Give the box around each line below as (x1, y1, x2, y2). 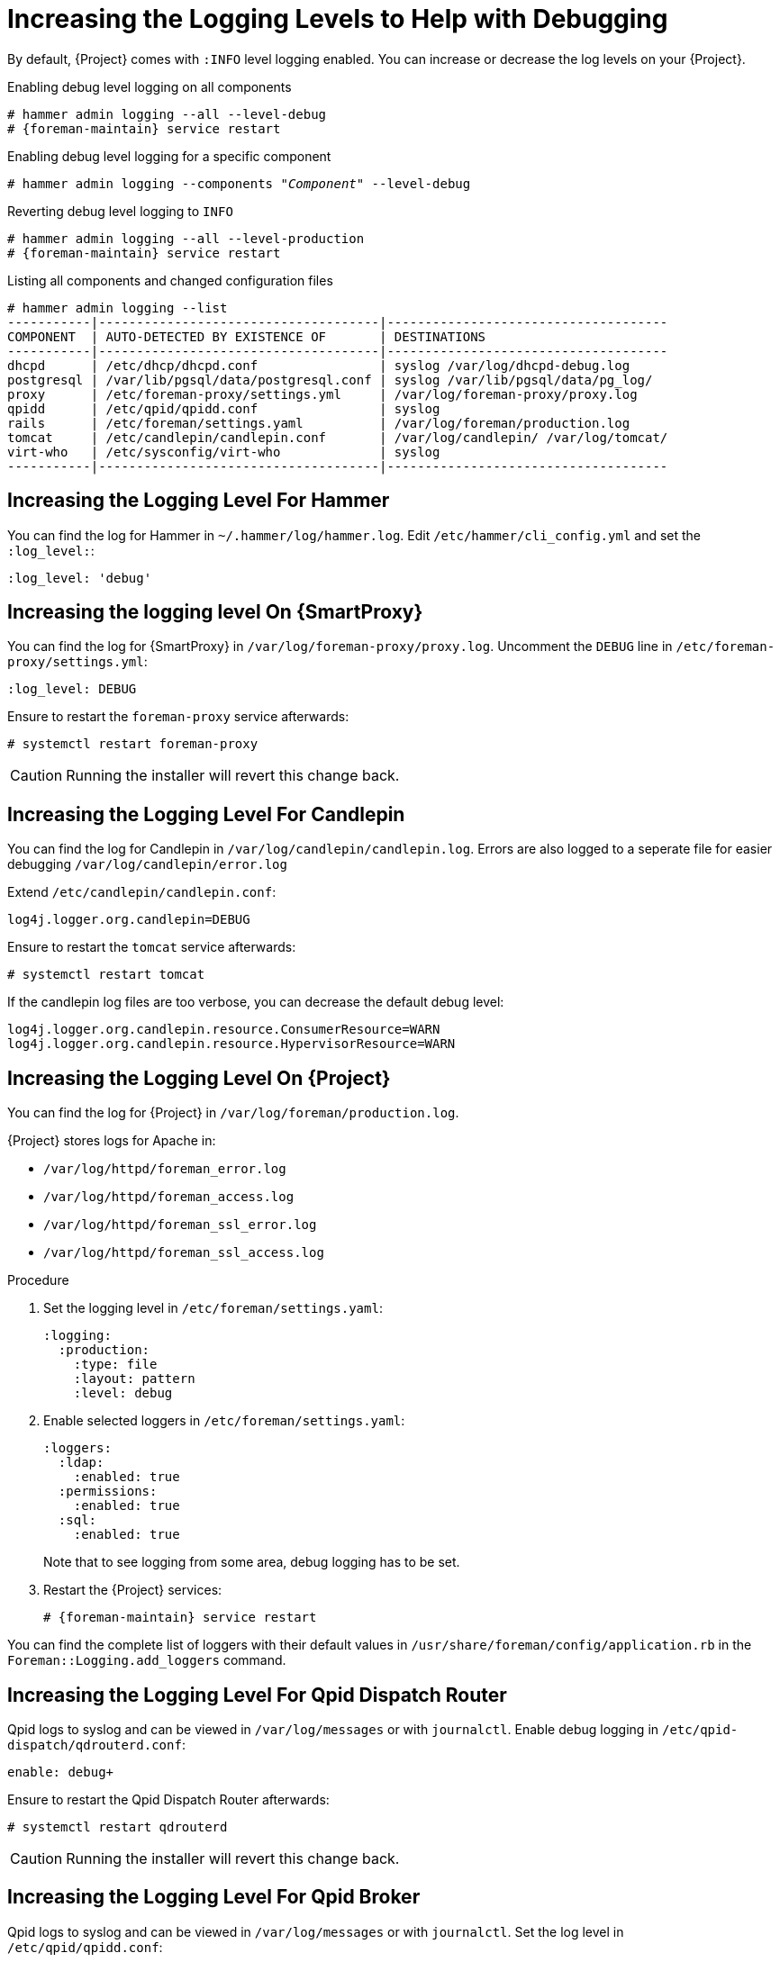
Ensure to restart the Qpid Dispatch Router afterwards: (7, 1791, 330, 1807)
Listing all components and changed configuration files (7, 272, 333, 288)
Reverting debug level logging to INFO (7, 203, 233, 219)
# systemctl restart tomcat (7, 967, 205, 982)
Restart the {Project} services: (43, 1582, 222, 1598)
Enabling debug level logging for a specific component (7, 148, 331, 164)
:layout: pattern (73, 1371, 195, 1387)
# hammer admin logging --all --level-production (7, 231, 365, 246)
